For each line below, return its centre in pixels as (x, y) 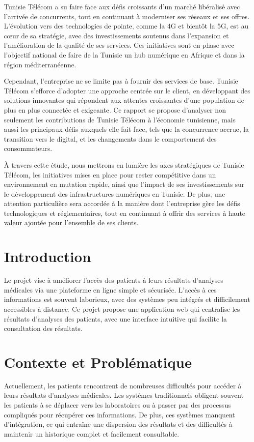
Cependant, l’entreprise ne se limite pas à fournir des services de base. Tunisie (121, 81)
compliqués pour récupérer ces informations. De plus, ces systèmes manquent (120, 414)
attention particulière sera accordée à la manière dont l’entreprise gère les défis (122, 203)
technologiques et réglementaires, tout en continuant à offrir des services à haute (125, 213)
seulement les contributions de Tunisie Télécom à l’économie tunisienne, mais (120, 119)
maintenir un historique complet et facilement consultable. (92, 433)
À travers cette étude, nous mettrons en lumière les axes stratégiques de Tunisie (124, 164)
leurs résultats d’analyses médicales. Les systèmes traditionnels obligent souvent (124, 395)
